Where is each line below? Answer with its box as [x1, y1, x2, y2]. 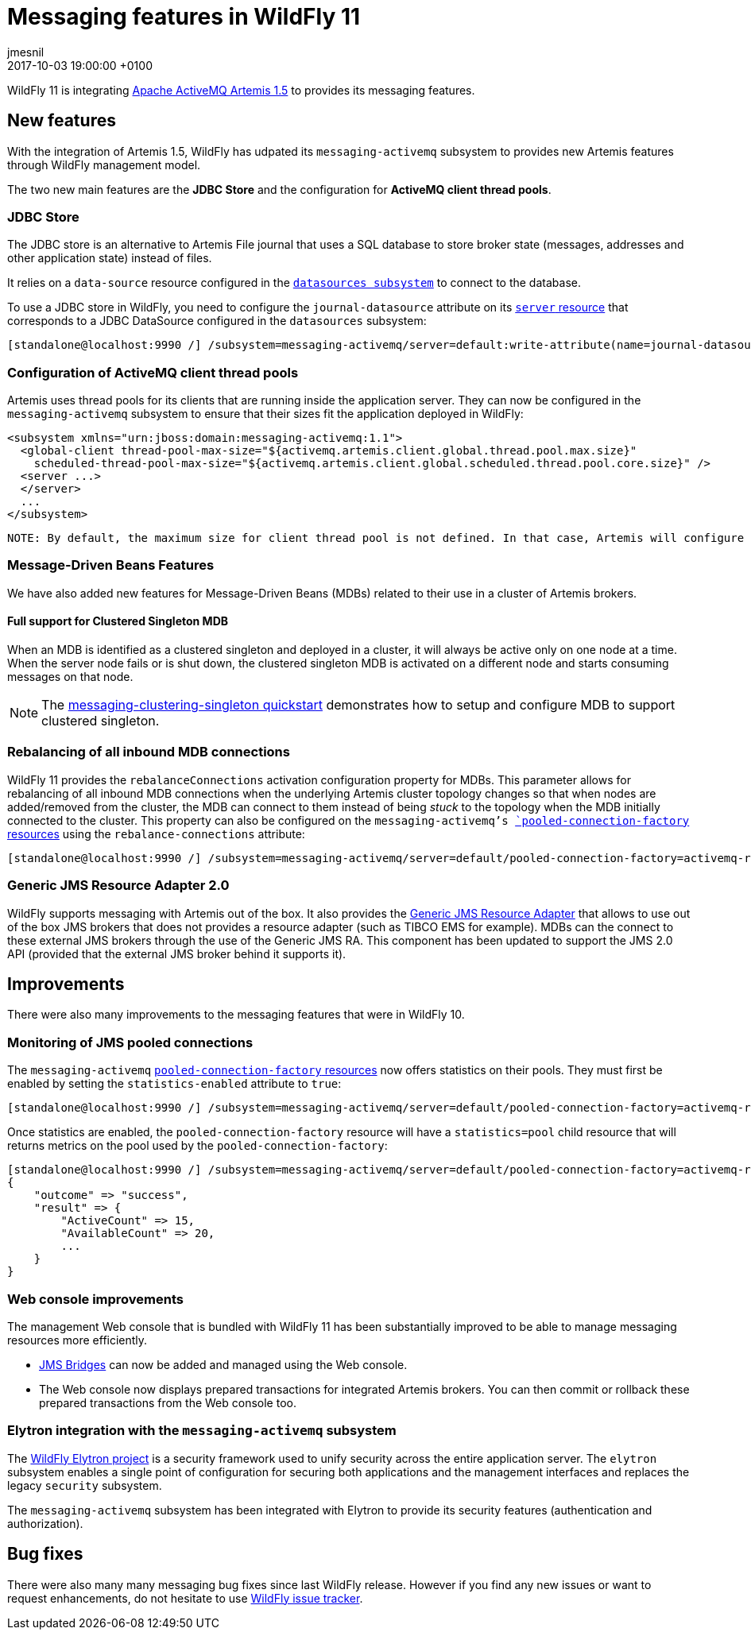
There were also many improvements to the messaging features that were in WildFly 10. [7, 1008, 465, 1022]
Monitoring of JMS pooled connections [7, 1034, 254, 1050]
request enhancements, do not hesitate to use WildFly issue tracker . [7, 1591, 363, 1605]
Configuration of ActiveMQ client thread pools [7, 364, 299, 381]
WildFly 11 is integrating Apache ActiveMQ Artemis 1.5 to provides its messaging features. [7, 83, 475, 97]
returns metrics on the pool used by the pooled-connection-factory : [7, 1139, 388, 1153]
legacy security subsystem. [7, 1478, 162, 1492]
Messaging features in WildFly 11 [7, 3, 361, 30]
